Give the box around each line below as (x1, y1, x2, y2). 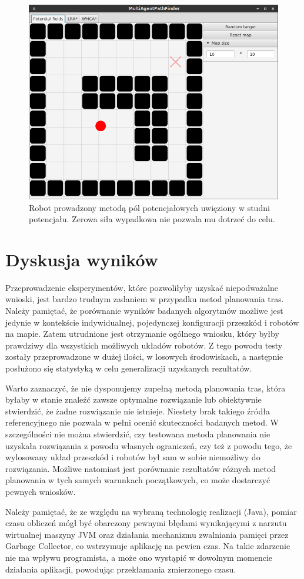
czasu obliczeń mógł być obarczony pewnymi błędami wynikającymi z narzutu (5, 517, 287, 529)
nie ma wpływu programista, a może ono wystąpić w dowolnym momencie (5, 551, 273, 563)
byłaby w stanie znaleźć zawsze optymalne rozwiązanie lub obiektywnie (5, 393, 262, 406)
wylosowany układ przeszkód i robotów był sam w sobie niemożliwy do (5, 451, 260, 463)
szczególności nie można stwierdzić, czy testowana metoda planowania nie (5, 427, 270, 440)
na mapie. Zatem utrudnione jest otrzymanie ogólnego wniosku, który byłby (5, 327, 279, 340)
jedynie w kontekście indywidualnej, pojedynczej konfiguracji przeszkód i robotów (5, 316, 299, 328)
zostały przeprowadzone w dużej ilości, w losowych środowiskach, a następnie (5, 350, 283, 363)
